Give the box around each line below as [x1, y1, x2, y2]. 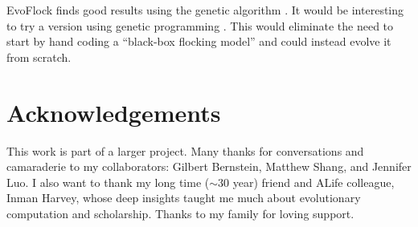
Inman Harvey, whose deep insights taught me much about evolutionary [6, 189, 361, 206]
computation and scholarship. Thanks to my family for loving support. [6, 205, 354, 221]
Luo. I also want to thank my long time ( [6, 173, 210, 190]
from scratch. [6, 48, 72, 65]
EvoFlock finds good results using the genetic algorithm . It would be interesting [6, 2, 404, 18]
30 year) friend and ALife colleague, [218, 173, 395, 190]
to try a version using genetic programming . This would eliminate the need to [6, 17, 394, 34]
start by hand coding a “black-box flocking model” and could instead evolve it [6, 33, 391, 50]
